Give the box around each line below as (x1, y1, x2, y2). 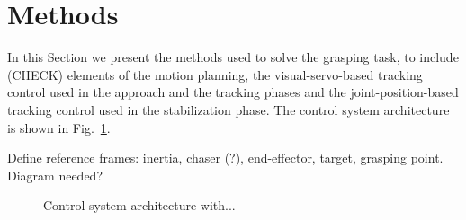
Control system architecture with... (43, 196, 236, 215)
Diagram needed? (7, 165, 103, 184)
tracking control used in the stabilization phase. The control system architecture (7, 100, 450, 119)
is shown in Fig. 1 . (7, 118, 111, 136)
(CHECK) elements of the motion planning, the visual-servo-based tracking (7, 65, 423, 84)
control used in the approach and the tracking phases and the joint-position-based (7, 83, 459, 101)
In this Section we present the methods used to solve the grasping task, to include (7, 48, 459, 66)
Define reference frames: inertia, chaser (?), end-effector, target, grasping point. (7, 148, 444, 167)
